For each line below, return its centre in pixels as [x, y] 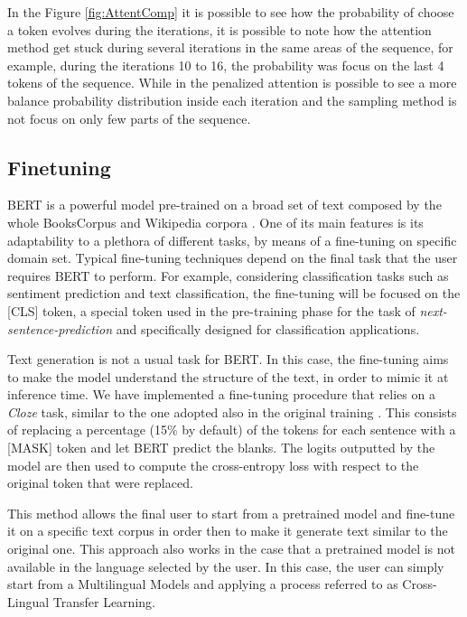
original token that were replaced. [100, 483]
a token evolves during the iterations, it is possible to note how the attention [219, 29]
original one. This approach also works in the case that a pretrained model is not [232, 549]
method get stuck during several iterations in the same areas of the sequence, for [230, 47]
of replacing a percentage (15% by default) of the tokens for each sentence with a [232, 430]
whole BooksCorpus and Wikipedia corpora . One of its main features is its [215, 222]
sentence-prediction [60, 328]
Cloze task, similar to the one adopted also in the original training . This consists [232, 411]
